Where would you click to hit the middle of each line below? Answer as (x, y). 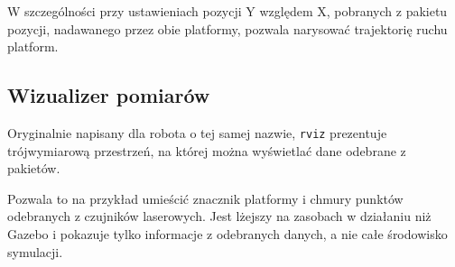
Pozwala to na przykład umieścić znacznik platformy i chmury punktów (205, 198)
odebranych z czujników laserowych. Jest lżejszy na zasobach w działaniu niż (219, 216)
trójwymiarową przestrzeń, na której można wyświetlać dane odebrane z (207, 150)
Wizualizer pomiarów (109, 95)
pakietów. (34, 168)
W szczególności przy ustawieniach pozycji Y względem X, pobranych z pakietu (227, 11)
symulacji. (35, 251)
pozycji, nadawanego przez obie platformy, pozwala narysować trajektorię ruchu (227, 28)
